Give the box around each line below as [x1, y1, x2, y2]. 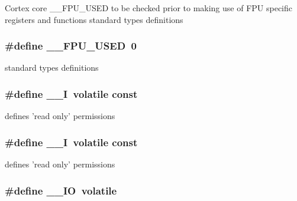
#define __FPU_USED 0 [5, 38, 137, 53]
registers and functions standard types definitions [5, 13, 183, 25]
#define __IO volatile [5, 183, 117, 197]
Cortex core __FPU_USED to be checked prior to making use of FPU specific [5, 2, 293, 14]
